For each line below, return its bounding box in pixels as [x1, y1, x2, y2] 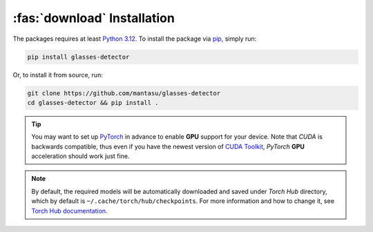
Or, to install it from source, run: [12, 70, 103, 79]
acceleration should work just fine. [31, 152, 130, 160]
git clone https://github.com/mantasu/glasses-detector [27, 89, 221, 97]
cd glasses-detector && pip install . [27, 99, 159, 106]
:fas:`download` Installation [12, 10, 175, 26]
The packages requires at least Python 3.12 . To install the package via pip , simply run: [12, 35, 257, 43]
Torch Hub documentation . [31, 206, 108, 215]
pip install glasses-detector [27, 52, 130, 61]
